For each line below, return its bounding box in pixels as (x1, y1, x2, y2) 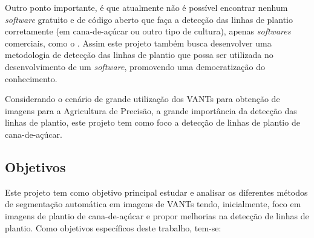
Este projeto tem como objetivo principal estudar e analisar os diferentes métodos (5, 185, 308, 198)
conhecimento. (5, 72, 57, 85)
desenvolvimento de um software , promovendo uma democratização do (5, 60, 265, 72)
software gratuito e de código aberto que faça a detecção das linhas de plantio (5, 13, 293, 25)
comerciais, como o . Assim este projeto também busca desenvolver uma (5, 36, 272, 49)
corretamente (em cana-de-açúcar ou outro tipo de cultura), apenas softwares (5, 25, 291, 37)
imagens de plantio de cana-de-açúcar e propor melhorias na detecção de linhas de (5, 209, 309, 222)
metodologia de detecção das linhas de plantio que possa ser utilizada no (5, 48, 273, 61)
